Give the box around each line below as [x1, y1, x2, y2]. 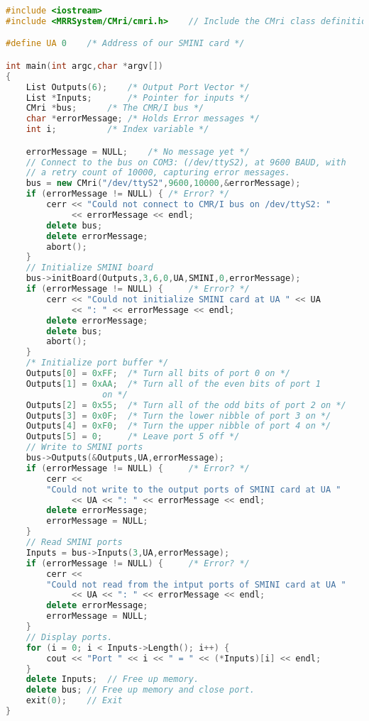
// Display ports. [26, 632, 113, 642]
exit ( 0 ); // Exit [26, 695, 123, 706]
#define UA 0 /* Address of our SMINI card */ [6, 38, 245, 49]
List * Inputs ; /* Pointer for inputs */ [26, 92, 250, 103]
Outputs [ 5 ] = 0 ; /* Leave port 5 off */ [26, 431, 240, 442]
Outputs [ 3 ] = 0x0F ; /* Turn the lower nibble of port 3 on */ [26, 410, 331, 421]
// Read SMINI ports [26, 537, 123, 548]
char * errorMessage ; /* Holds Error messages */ [26, 114, 260, 124]
